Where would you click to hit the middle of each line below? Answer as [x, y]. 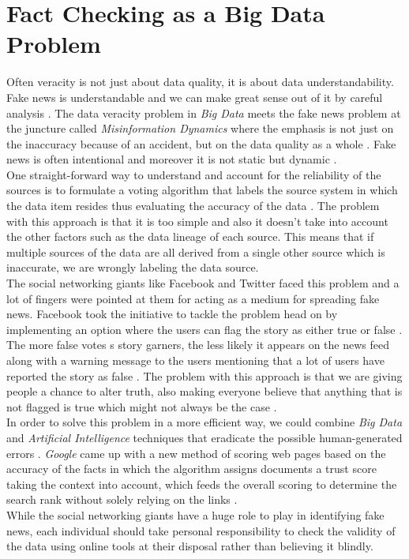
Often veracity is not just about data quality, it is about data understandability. [200, 82]
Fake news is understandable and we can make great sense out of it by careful [195, 97]
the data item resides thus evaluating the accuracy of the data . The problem [193, 206]
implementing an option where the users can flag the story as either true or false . [204, 329]
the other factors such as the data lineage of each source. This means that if [190, 236]
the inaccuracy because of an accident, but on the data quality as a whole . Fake [201, 143]
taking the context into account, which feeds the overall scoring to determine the [202, 484]
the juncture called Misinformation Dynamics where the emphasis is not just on [200, 128]
